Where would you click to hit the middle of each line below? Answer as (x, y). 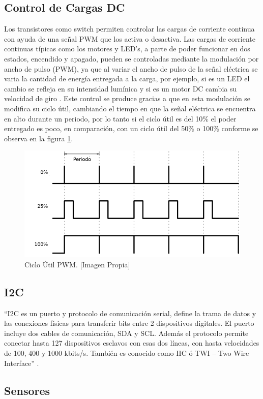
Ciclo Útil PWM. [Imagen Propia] (77, 264)
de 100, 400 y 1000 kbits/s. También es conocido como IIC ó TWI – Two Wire (127, 352)
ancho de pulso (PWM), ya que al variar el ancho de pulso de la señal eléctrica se (131, 68)
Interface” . (22, 363)
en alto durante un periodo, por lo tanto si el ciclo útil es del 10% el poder (120, 118)
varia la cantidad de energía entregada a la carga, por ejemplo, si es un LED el (127, 79)
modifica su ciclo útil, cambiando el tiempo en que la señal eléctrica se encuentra (130, 108)
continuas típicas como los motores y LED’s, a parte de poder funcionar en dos (127, 49)
